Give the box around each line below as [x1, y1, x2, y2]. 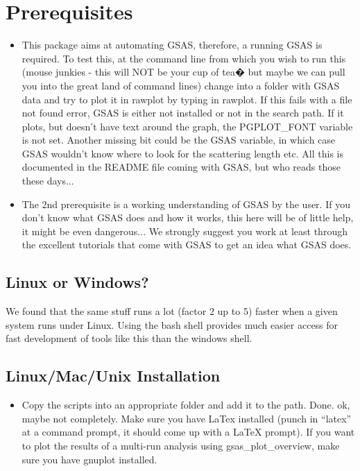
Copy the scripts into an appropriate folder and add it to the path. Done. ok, [22, 397, 350, 412]
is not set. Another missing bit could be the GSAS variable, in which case [22, 132, 336, 147]
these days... [22, 173, 74, 188]
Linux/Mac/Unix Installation [6, 365, 221, 386]
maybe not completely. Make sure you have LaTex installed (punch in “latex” [22, 411, 352, 425]
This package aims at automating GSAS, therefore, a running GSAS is [22, 37, 323, 52]
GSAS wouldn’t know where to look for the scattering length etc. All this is [22, 146, 344, 160]
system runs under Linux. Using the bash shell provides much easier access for [6, 317, 338, 332]
